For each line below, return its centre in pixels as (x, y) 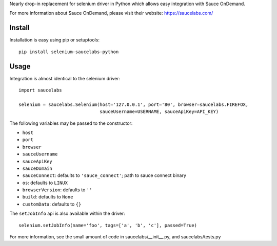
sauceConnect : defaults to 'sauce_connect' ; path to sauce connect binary (104, 175)
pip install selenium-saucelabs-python (69, 52)
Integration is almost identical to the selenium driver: (65, 78)
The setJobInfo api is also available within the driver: (67, 214)
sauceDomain (37, 168)
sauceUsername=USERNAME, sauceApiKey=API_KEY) (159, 112)
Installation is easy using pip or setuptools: (55, 40)
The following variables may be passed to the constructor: (71, 123)
